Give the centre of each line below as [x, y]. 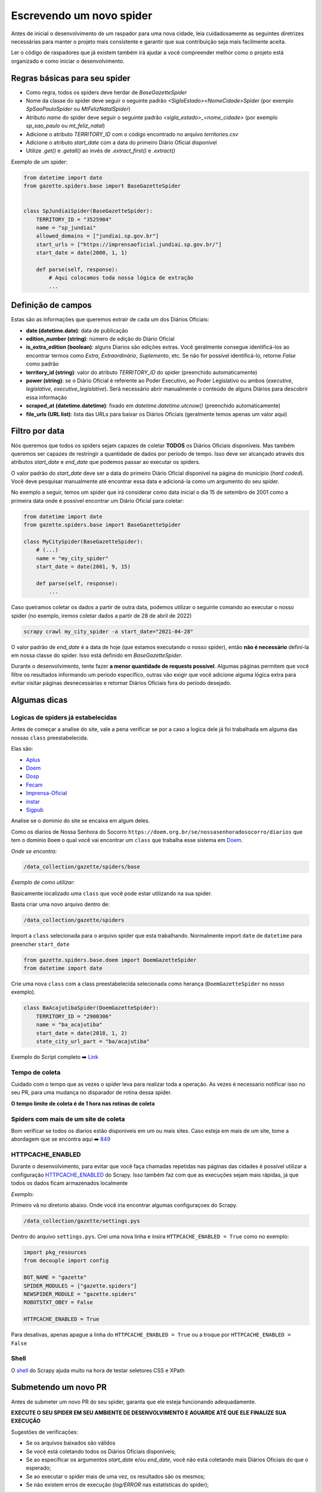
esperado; [38, 1468]
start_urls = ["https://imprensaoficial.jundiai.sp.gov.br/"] [129, 244]
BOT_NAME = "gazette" [55, 1277]
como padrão [42, 364]
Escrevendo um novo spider [82, 16]
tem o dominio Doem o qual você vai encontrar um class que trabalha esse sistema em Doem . [127, 840]
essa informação [47, 397]
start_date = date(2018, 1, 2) [82, 1033]
